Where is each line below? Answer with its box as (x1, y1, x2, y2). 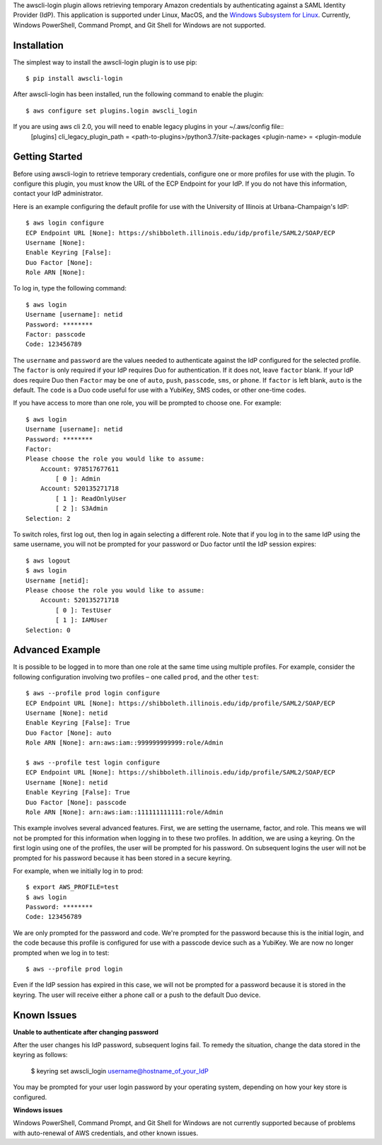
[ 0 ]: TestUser (55, 606, 112, 614)
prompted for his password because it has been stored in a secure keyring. (13, 854, 232, 862)
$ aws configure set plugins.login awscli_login (25, 106, 197, 115)
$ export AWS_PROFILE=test (25, 883, 120, 891)
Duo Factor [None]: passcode (25, 798, 127, 806)
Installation (13, 39, 64, 51)
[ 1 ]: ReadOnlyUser (55, 495, 127, 502)
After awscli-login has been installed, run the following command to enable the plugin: (13, 90, 265, 98)
